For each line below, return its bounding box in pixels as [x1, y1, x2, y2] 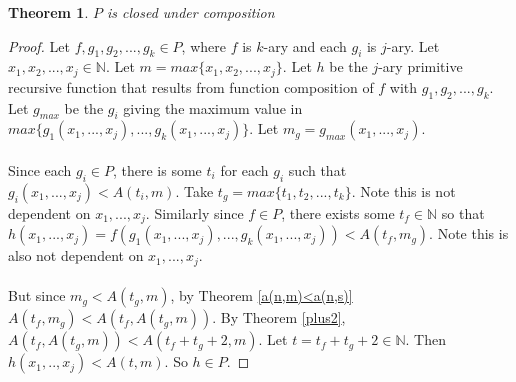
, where [181, 35, 226, 56]
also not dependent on [8, 245, 144, 266]
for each [220, 160, 269, 181]
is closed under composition [106, 2, 275, 22]
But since [8, 285, 66, 306]
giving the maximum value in [123, 97, 303, 118]
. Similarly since [145, 202, 244, 223]
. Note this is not [351, 180, 456, 201]
